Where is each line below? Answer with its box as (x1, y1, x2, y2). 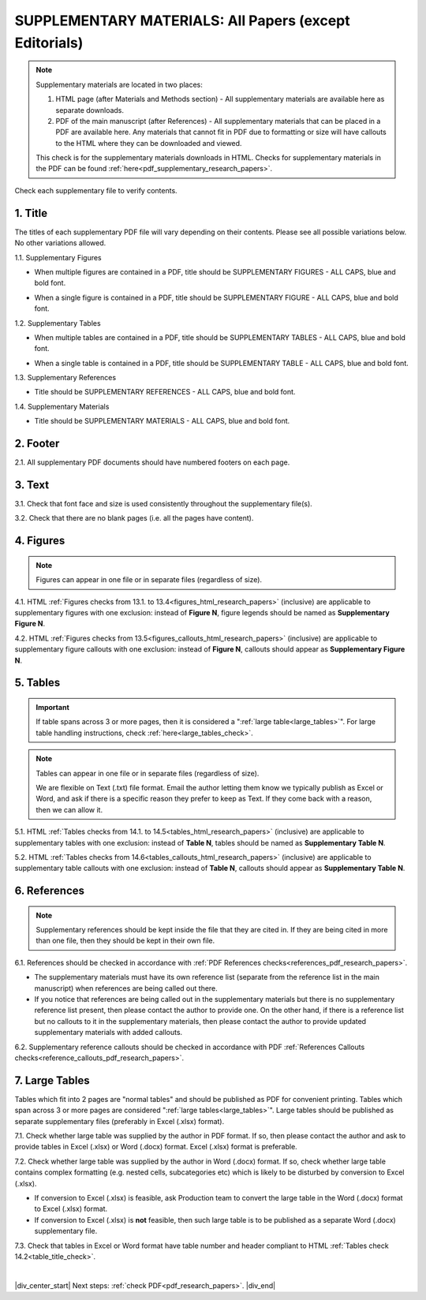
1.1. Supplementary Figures (14, 252, 102, 262)
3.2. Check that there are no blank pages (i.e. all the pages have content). (14, 514, 254, 523)
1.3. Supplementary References (14, 373, 117, 383)
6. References (14, 884, 85, 898)
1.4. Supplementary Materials (14, 402, 110, 411)
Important (35, 702, 70, 712)
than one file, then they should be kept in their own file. (35, 936, 215, 946)
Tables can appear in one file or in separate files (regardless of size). (35, 768, 260, 778)
